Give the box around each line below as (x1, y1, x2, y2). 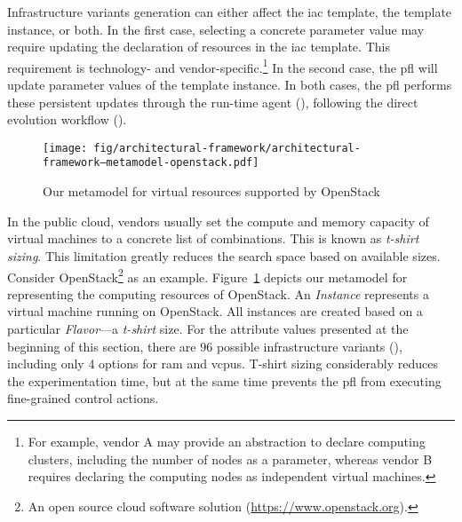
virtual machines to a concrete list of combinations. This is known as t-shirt (7, 229, 419, 248)
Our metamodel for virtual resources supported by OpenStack (43, 182, 380, 201)
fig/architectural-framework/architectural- (93, 141, 361, 154)
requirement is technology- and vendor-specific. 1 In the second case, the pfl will (7, 55, 438, 76)
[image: (43, 141, 88, 154)
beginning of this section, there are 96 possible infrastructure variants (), (7, 336, 402, 355)
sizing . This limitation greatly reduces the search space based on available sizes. (7, 246, 441, 265)
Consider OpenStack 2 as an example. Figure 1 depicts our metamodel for (7, 265, 408, 286)
